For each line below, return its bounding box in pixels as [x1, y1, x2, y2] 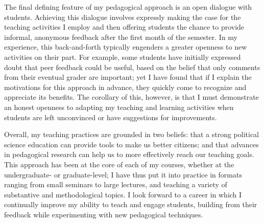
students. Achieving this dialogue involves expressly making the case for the [4, 11, 241, 22]
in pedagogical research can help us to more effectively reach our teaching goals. [4, 149, 254, 160]
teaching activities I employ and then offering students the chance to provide [4, 21, 245, 32]
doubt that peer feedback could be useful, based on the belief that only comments [4, 61, 260, 72]
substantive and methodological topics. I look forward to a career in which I [4, 189, 242, 199]
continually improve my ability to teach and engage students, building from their [4, 199, 257, 210]
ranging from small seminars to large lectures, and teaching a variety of [4, 179, 227, 190]
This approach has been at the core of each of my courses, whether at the [4, 159, 234, 169]
